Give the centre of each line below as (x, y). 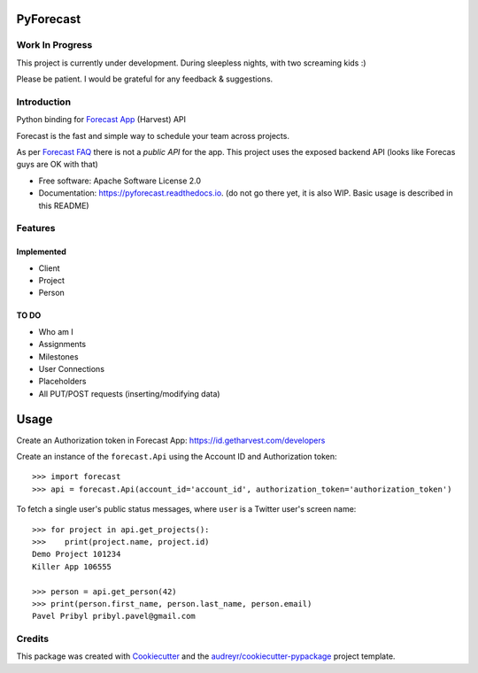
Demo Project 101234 (77, 554)
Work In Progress (54, 45)
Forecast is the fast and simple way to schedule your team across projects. (153, 135)
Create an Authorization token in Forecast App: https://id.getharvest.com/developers (171, 440)
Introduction (43, 102)
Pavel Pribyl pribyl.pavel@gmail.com (114, 616)
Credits (32, 639)
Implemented (41, 251)
